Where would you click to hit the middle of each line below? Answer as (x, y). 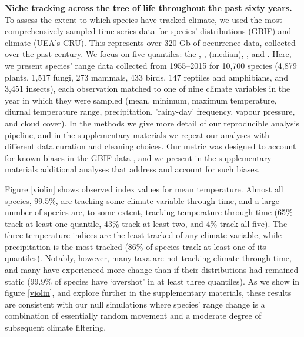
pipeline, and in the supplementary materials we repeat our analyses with (137, 134)
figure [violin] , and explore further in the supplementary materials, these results (148, 293)
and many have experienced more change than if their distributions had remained (152, 270)
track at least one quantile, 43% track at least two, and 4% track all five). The (146, 223)
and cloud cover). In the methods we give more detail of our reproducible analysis (152, 123)
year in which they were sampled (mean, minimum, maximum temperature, (141, 100)
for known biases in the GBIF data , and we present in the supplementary (138, 157)
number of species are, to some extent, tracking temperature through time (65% (149, 212)
